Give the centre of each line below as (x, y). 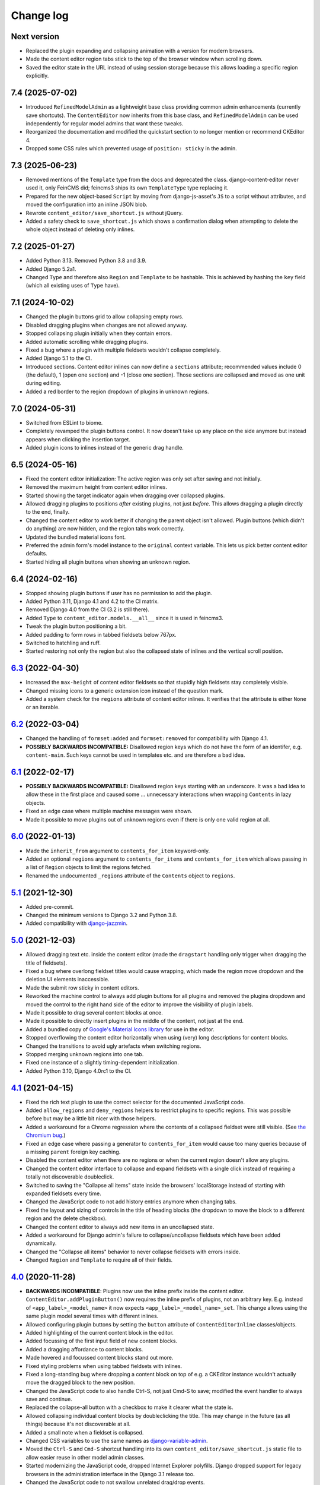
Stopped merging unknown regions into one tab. (85, 1054)
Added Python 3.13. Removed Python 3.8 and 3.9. (86, 261)
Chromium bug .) (46, 1135)
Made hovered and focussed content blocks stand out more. (100, 1358)
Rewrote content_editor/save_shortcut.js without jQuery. (104, 213)
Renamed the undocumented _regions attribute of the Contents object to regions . (130, 876)
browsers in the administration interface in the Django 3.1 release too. (110, 1474)
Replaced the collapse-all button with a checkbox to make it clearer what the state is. (129, 1407)
